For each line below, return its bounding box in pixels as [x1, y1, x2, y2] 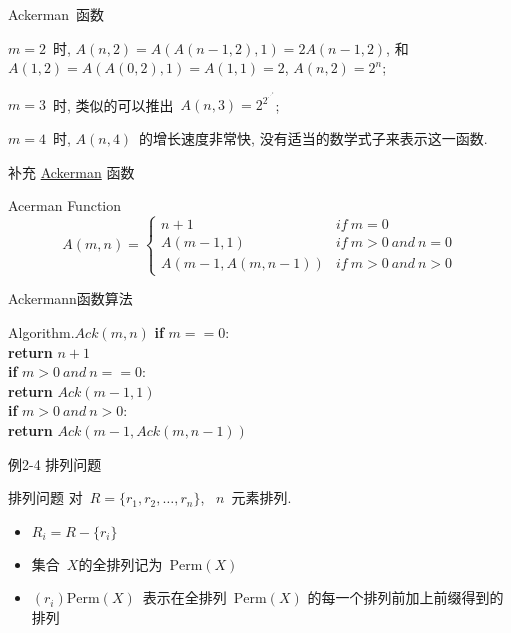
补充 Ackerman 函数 [8, 161, 135, 182]
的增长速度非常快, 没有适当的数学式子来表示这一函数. [139, 128, 488, 149]
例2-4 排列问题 [8, 453, 102, 474]
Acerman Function [8, 195, 122, 216]
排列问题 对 [8, 487, 83, 508]
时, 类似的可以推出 [52, 94, 174, 115]
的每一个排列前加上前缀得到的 [307, 587, 504, 608]
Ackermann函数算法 [8, 288, 133, 309]
